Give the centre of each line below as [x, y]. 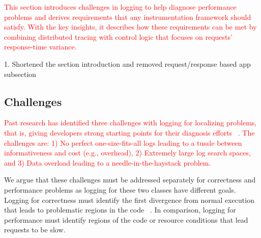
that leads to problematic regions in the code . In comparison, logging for [120, 210]
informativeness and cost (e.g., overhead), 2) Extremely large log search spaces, [127, 153]
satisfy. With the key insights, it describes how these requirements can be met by [130, 27]
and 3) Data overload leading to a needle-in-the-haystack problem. [108, 162]
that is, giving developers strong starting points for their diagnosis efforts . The [129, 132]
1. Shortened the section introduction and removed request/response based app [127, 63]
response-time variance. [40, 47]
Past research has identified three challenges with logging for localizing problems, [130, 123]
